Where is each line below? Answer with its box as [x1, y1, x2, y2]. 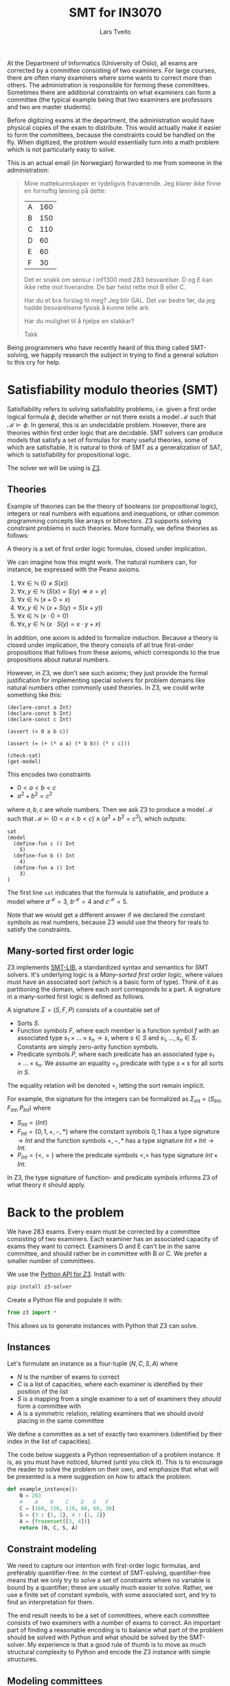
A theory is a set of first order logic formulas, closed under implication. [7, 545, 207, 553]
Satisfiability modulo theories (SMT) [7, 382, 218, 398]
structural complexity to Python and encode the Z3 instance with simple [7, 1648, 211, 1656]
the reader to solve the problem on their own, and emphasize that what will [7, 1465, 219, 1474]
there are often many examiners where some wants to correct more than [7, 74, 212, 82]
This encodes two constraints [7, 770, 91, 778]
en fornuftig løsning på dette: [23, 186, 106, 195]
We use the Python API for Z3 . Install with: [7, 1270, 126, 1278]
